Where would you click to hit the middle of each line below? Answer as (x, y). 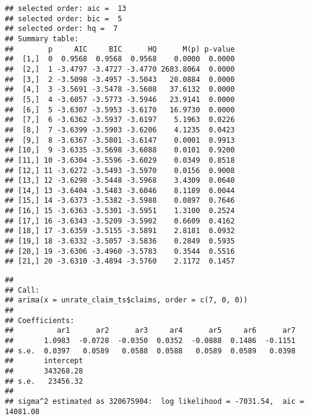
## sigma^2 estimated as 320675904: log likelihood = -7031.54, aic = (154, 401)
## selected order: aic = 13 (66, 9)
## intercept (44, 361)
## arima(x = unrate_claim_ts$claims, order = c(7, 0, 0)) (126, 300)
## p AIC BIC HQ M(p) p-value (120, 49)
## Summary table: (42, 39)
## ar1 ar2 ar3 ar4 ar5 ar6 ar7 (150, 331)
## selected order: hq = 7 (61, 29)
